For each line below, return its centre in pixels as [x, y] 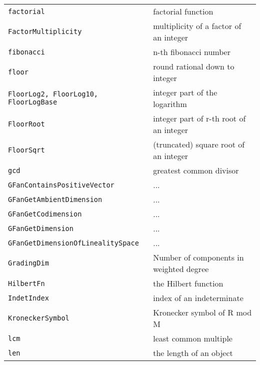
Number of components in [198, 257]
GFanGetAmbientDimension [55, 199]
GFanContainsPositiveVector [61, 185]
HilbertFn [26, 283]
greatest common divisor [196, 170]
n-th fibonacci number [192, 52]
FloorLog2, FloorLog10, [53, 94]
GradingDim [28, 263]
